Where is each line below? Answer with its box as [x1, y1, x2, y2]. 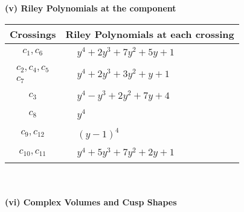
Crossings [10, 26, 56, 41]
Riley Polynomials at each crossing [65, 26, 234, 41]
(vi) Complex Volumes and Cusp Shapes [5, 196, 177, 208]
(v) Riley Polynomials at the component [5, 2, 176, 14]
